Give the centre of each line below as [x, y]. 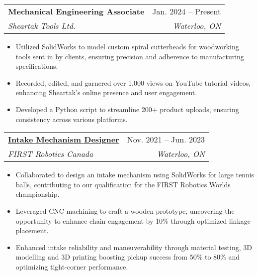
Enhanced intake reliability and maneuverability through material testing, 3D [134, 247]
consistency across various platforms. [72, 119]
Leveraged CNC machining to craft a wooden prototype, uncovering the [125, 210]
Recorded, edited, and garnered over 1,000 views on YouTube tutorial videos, [133, 82]
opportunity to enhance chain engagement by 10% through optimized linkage [133, 220]
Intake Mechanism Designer [64, 139]
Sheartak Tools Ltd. [42, 26]
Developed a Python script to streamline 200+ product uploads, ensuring [127, 109]
